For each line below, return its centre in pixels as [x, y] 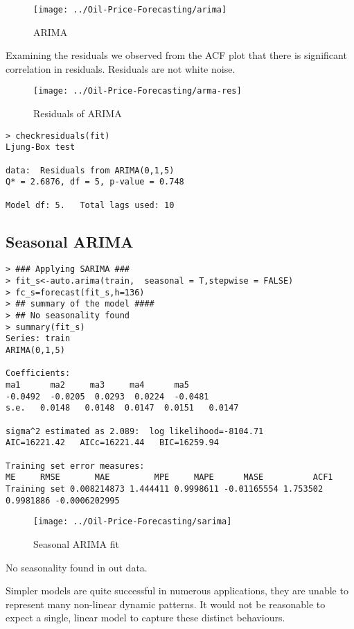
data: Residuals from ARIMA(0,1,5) [90, 170]
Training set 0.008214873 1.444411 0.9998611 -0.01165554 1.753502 [165, 489]
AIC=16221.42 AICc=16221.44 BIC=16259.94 [112, 443]
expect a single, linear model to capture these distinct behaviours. [145, 618]
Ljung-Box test [41, 147]
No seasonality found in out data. [77, 567]
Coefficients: [38, 373]
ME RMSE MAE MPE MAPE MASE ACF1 [169, 477]
